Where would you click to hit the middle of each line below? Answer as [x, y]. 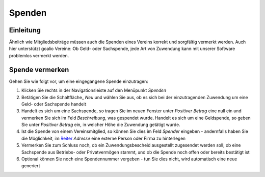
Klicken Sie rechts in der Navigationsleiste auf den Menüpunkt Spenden [94, 90]
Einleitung [25, 30]
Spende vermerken [39, 69]
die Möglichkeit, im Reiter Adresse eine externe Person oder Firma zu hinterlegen [104, 138]
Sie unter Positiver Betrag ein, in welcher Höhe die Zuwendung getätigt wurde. [101, 125]
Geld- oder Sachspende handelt [54, 104]
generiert [31, 166]
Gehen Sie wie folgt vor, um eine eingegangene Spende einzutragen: [79, 81]
